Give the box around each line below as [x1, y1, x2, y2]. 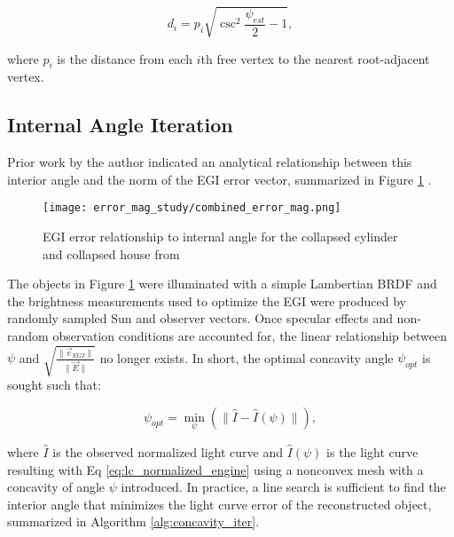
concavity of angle [7, 478, 106, 496]
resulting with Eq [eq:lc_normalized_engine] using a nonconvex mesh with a [7, 460, 424, 478]
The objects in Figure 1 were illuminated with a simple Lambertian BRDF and [7, 274, 437, 293]
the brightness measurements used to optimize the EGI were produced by [7, 291, 406, 310]
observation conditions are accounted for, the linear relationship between [52, 326, 447, 344]
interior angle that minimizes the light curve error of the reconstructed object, [7, 494, 432, 513]
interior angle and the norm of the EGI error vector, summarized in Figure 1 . [7, 170, 432, 188]
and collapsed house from [43, 244, 180, 263]
